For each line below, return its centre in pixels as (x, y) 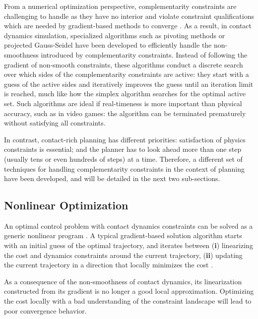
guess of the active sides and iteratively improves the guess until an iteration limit (129, 84)
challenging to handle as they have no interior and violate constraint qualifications (129, 16)
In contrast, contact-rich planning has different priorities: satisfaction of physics (125, 139)
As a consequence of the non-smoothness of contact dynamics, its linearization (123, 281)
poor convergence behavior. (45, 310)
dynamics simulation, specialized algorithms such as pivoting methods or (115, 35)
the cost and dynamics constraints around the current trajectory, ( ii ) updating (123, 255)
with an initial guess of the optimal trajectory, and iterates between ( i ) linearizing (129, 245)
